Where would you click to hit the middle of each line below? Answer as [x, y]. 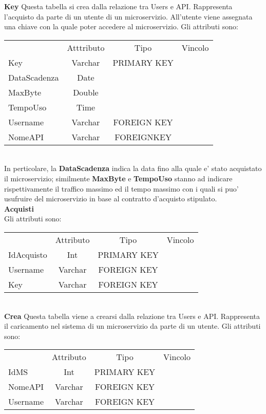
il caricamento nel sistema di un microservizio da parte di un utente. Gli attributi [132, 326]
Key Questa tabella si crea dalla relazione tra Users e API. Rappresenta [118, 6]
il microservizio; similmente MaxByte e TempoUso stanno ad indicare [118, 178]
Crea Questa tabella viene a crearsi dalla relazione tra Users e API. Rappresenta [132, 316]
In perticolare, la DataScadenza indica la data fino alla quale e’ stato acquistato [133, 168]
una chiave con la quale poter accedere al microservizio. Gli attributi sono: [121, 26]
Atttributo [86, 47]
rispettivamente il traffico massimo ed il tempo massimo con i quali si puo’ [121, 188]
